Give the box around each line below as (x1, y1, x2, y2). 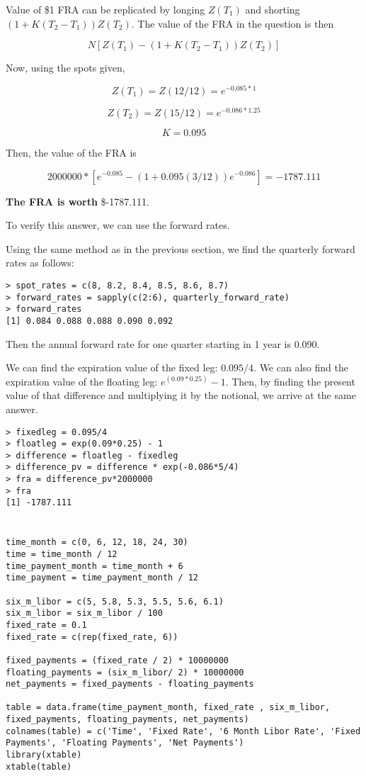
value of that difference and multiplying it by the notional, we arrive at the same (6, 388, 356, 403)
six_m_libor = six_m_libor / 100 (6, 608, 163, 619)
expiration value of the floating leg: (6, 373, 158, 388)
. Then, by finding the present (225, 373, 355, 388)
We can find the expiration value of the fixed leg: (6, 360, 218, 375)
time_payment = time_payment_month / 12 (6, 573, 199, 583)
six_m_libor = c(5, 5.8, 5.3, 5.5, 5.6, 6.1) (6, 596, 224, 607)
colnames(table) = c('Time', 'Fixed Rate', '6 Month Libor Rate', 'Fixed (6, 726, 361, 736)
